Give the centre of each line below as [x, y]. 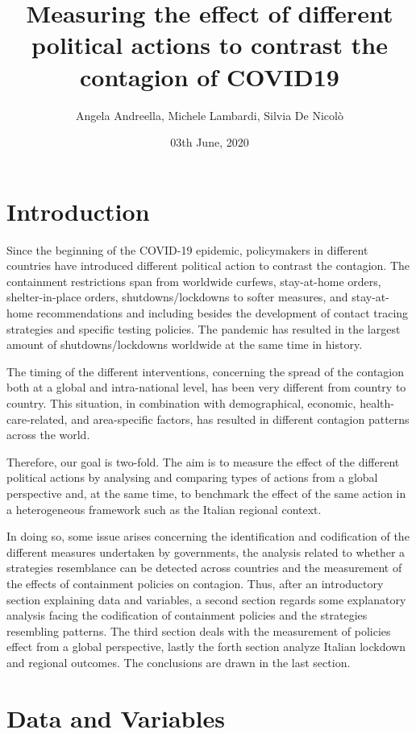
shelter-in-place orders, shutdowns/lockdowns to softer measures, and [177, 297]
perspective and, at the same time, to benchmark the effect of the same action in [206, 493]
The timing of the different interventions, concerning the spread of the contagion [206, 371]
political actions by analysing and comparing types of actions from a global [192, 477]
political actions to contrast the [210, 45]
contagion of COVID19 [210, 76]
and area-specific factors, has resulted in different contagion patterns [240, 419]
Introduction [78, 211]
